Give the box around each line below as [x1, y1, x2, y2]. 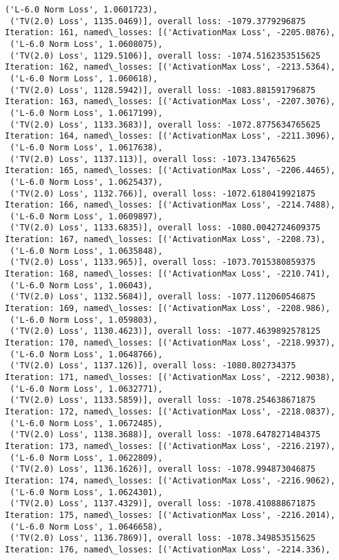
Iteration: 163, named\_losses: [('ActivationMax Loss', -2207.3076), [5, 97, 336, 107]
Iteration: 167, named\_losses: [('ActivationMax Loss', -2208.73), [5, 234, 326, 245]
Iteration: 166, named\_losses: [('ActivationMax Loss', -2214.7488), [5, 200, 336, 210]
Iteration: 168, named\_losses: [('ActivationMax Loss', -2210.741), [5, 269, 331, 279]
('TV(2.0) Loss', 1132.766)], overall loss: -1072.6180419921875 [10, 188, 316, 199]
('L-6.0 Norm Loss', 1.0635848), [10, 246, 163, 256]
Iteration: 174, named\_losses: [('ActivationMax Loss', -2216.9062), [5, 475, 336, 486]
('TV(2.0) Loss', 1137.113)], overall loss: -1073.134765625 [10, 154, 296, 164]
